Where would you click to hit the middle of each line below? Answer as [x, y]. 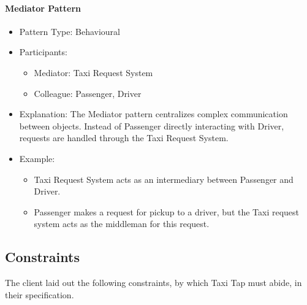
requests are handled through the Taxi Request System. [124, 138]
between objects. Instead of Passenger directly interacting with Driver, [152, 125]
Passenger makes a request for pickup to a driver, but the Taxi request [167, 211]
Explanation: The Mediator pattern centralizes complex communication [153, 114]
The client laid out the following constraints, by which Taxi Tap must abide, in [153, 283]
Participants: [43, 52]
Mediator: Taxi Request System [93, 72]
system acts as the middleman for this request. [122, 224]
